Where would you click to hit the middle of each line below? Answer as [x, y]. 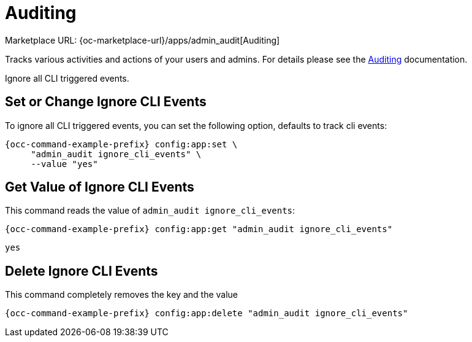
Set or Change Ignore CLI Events [106, 102]
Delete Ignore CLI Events [82, 271]
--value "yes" [64, 164]
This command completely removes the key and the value [122, 295]
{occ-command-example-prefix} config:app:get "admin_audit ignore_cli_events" [199, 229]
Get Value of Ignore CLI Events [100, 187]
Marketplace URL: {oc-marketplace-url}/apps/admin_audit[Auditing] [143, 40]
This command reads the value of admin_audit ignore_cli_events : [150, 211]
